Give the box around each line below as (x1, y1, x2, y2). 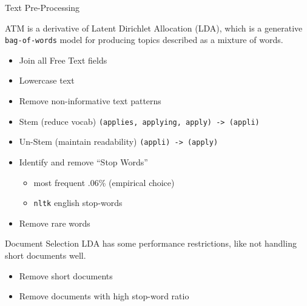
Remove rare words (19, 216, 90, 229)
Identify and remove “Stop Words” (19, 155, 148, 168)
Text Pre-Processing (5, 1, 80, 13)
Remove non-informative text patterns (19, 95, 161, 107)
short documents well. (5, 248, 86, 261)
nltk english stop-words (33, 196, 123, 209)
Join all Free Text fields (19, 53, 107, 66)
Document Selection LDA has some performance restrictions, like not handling (5, 237, 297, 250)
